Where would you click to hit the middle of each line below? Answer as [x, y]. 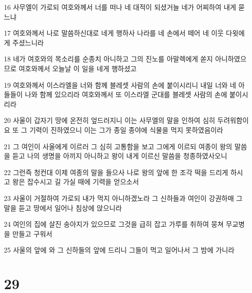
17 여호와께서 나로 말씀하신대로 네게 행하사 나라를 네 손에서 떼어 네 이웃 [114, 33]
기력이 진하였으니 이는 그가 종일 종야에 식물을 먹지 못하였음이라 [126, 129]
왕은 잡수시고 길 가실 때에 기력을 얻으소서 [76, 182]
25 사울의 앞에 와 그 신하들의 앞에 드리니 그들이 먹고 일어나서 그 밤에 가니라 [119, 250]
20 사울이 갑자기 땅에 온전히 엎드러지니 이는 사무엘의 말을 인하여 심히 [110, 120]
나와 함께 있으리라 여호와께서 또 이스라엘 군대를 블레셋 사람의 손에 [126, 94]
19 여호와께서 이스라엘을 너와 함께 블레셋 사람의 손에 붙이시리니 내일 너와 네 [120, 85]
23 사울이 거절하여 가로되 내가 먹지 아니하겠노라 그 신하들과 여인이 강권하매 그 [123, 198]
